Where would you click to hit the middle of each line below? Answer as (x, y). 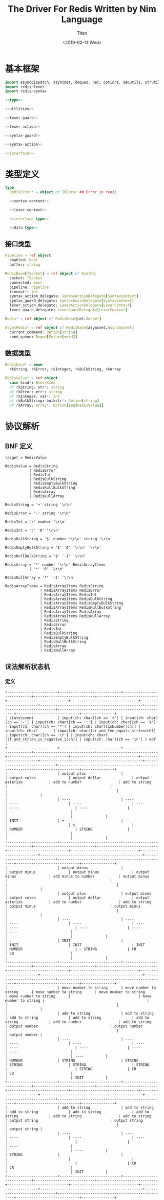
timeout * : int (24, 292)
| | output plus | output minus (78, 893)
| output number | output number (74, 1026)
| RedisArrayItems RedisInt (68, 595)
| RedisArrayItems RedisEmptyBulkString (82, 603)
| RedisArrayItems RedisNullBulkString (80, 608)
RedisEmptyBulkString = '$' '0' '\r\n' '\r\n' (53, 548)
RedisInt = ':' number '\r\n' (36, 522)
